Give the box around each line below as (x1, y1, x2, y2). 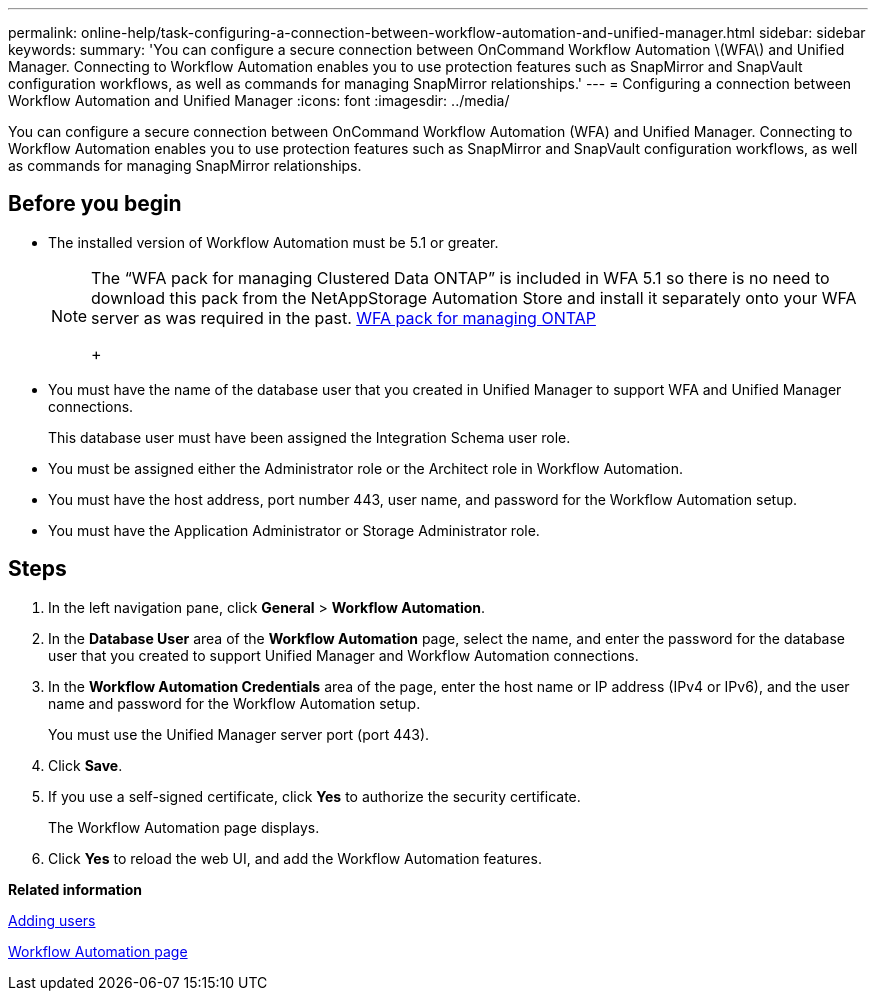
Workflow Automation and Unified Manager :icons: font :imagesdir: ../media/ (8, 92, 510, 109)
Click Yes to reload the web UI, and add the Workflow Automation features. (48, 849, 542, 867)
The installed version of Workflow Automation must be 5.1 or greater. (48, 233, 499, 251)
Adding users (8, 911, 96, 929)
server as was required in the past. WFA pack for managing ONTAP (91, 307, 596, 328)
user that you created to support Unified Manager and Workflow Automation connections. (48, 646, 639, 664)
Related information (8, 880, 143, 898)
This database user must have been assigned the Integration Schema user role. (48, 428, 571, 446)
